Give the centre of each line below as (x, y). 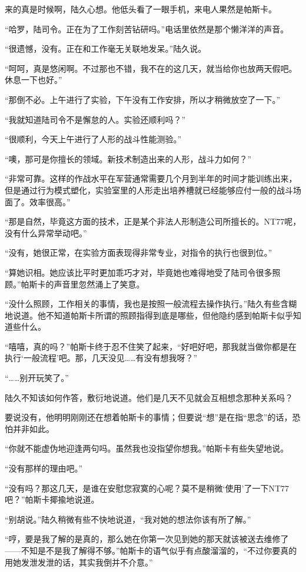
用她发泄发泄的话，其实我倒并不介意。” (79, 562)
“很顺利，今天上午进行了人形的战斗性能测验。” (93, 139)
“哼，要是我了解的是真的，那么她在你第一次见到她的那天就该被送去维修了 (147, 539)
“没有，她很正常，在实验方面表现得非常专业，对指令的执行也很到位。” (139, 252)
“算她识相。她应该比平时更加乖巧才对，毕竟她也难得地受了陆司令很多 (139, 272)
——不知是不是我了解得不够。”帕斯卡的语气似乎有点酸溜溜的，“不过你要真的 (151, 550)
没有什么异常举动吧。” (46, 233)
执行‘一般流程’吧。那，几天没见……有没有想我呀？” (101, 358)
